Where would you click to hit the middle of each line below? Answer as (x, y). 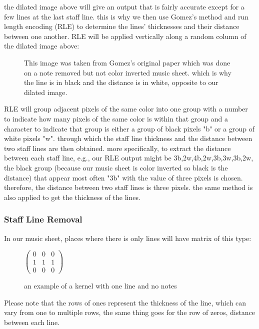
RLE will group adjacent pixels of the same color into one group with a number (126, 109)
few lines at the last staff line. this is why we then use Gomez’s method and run (126, 16)
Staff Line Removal (43, 219)
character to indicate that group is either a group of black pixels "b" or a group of (129, 128)
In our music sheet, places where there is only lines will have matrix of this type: (128, 238)
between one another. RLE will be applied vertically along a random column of (125, 36)
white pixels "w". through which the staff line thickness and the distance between (128, 138)
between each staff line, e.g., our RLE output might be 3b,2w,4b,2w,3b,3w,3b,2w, (129, 158)
